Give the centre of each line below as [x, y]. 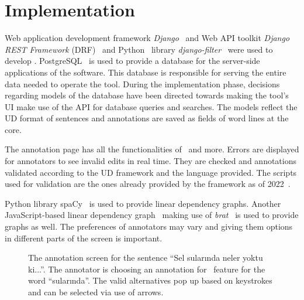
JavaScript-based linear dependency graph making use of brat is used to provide [152, 215]
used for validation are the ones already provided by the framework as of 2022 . [148, 184]
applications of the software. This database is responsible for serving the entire [146, 72]
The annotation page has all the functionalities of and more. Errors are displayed [152, 149]
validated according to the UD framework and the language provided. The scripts [151, 172]
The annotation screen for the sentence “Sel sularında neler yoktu [146, 258]
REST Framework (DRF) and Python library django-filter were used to [139, 49]
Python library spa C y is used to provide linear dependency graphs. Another [143, 203]
